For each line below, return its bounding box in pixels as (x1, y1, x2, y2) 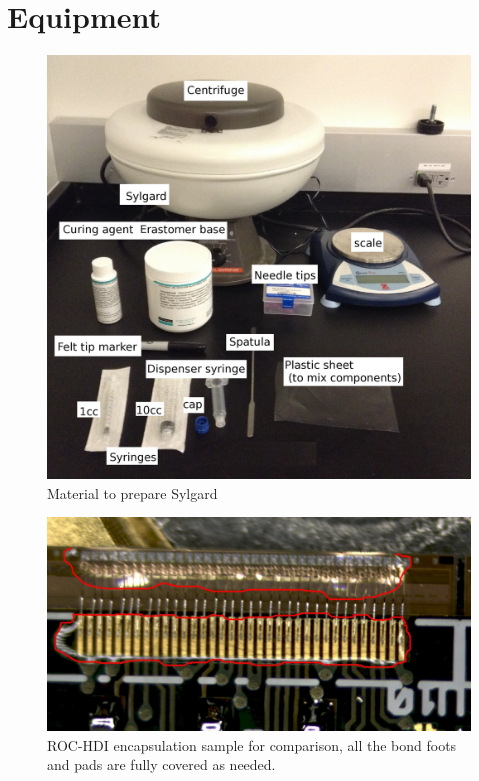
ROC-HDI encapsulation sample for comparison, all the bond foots (47, 734, 457, 755)
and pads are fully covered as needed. (47, 754, 276, 775)
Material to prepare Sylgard (47, 482, 218, 503)
